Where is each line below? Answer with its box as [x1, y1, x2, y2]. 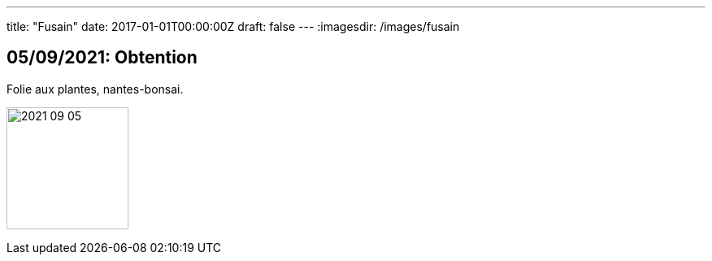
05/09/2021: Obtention [7, 47, 198, 68]
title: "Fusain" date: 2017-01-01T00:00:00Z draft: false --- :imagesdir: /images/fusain [7, 20, 460, 33]
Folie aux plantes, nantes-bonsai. [7, 81, 184, 96]
